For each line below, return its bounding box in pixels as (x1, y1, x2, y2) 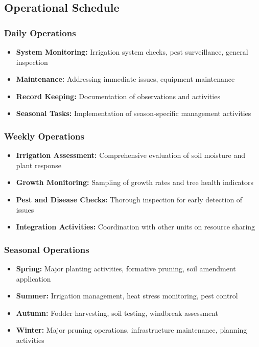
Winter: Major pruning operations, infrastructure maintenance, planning (16, 325, 247, 335)
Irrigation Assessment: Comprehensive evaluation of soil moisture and (16, 150, 245, 160)
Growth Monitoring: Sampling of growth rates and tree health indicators (16, 177, 254, 188)
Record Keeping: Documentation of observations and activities (16, 90, 220, 101)
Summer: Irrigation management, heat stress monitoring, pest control (16, 290, 238, 301)
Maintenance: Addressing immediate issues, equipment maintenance (16, 74, 235, 84)
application (16, 273, 51, 284)
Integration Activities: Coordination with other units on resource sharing (16, 221, 255, 232)
